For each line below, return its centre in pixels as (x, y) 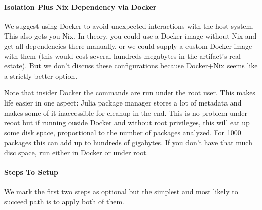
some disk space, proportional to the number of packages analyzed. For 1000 (123, 132)
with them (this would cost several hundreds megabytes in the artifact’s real (122, 56)
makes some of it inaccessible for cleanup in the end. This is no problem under (126, 112)
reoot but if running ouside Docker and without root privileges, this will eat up (127, 123)
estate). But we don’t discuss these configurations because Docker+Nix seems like (131, 66)
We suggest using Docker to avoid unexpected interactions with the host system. (129, 26)
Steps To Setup (31, 172)
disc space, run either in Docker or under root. (76, 152)
